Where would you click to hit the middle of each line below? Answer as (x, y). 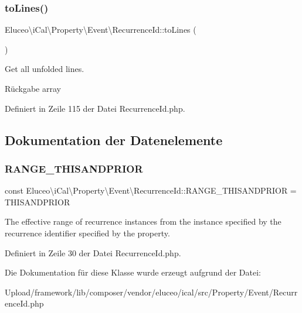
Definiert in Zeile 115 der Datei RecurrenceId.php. (95, 108)
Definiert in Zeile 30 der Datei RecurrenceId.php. (93, 252)
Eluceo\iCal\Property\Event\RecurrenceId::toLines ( (101, 30)
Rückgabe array (33, 88)
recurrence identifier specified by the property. (87, 233)
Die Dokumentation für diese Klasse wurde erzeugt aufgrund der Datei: (133, 272)
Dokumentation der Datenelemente (114, 140)
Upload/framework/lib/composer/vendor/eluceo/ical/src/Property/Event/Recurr (151, 292)
